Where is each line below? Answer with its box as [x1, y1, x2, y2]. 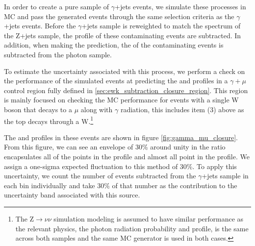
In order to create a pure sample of [4, 1, 109, 11]
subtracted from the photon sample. [4, 49, 112, 59]
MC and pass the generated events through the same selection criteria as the [4, 11, 234, 21]
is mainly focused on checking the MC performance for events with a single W [4, 95, 239, 105]
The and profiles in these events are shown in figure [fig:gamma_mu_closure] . [4, 132, 238, 142]
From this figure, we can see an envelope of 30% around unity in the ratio [4, 142, 226, 152]
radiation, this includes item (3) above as [120, 104, 244, 114]
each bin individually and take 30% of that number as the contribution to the [4, 180, 237, 190]
